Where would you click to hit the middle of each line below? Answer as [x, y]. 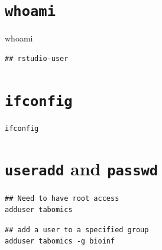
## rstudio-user [37, 58]
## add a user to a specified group [77, 230]
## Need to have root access [62, 198]
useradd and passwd [82, 169]
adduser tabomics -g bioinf [60, 241]
